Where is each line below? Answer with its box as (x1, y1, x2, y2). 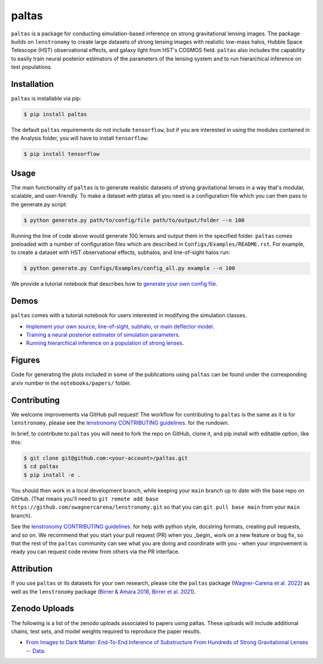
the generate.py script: (11, 201, 68, 208)
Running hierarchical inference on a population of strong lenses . (26, 339, 184, 347)
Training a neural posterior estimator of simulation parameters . (26, 331, 181, 339)
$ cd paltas (23, 463, 59, 470)
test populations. (11, 64, 53, 71)
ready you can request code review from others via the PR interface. (11, 548, 180, 556)
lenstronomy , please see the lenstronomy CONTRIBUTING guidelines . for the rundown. (11, 419, 230, 427)
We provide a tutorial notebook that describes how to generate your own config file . (11, 280, 218, 288)
